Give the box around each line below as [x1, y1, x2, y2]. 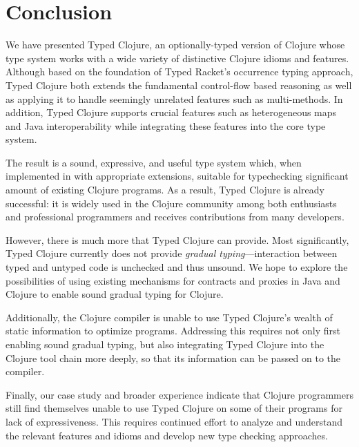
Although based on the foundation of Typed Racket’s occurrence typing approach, [6, 64, 353, 79]
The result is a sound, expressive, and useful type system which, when [6, 155, 302, 169]
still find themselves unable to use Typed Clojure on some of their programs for [6, 401, 342, 415]
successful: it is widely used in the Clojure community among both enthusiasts [6, 196, 337, 210]
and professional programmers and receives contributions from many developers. [6, 209, 345, 224]
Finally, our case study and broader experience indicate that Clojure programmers [6, 387, 353, 401]
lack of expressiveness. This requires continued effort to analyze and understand [6, 414, 342, 428]
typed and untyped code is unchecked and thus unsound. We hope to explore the [6, 260, 348, 274]
